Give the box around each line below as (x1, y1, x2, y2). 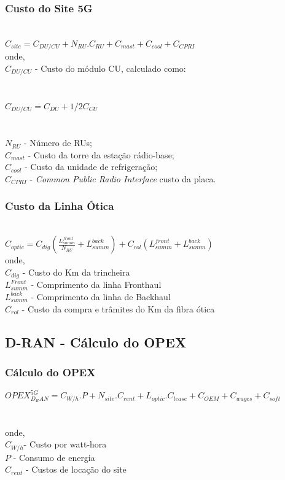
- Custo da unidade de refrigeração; (25, 160, 158, 173)
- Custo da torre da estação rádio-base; (28, 148, 174, 161)
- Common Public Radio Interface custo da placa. (29, 172, 216, 185)
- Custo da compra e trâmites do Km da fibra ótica (21, 302, 215, 315)
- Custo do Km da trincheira (22, 265, 130, 278)
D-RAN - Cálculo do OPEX (5, 332, 187, 351)
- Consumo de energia (13, 451, 95, 463)
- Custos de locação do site (25, 463, 127, 476)
